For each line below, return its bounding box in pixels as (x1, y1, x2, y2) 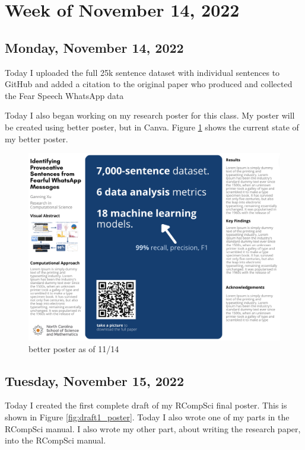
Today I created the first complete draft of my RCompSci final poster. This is (5, 399, 287, 411)
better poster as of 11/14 (28, 342, 119, 355)
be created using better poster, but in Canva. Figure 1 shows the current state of (5, 120, 299, 133)
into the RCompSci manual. (5, 434, 106, 446)
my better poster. (5, 132, 68, 145)
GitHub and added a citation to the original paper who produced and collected (5, 78, 293, 90)
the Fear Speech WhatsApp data (5, 89, 124, 101)
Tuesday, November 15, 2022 (5, 371, 184, 390)
